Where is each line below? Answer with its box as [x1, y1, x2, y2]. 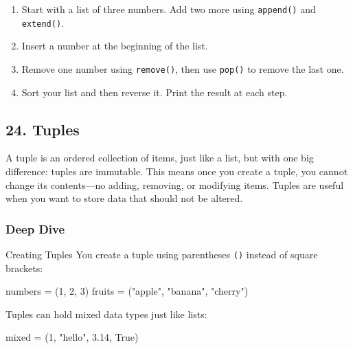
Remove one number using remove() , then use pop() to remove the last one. [21, 61, 344, 76]
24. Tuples [5, 118, 80, 139]
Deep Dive [5, 220, 65, 237]
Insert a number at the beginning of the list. [21, 38, 208, 53]
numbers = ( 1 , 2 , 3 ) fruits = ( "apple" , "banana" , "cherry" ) [5, 284, 249, 298]
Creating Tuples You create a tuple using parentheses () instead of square [5, 247, 318, 261]
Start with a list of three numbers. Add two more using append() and [21, 2, 316, 16]
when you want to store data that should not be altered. [5, 191, 243, 205]
